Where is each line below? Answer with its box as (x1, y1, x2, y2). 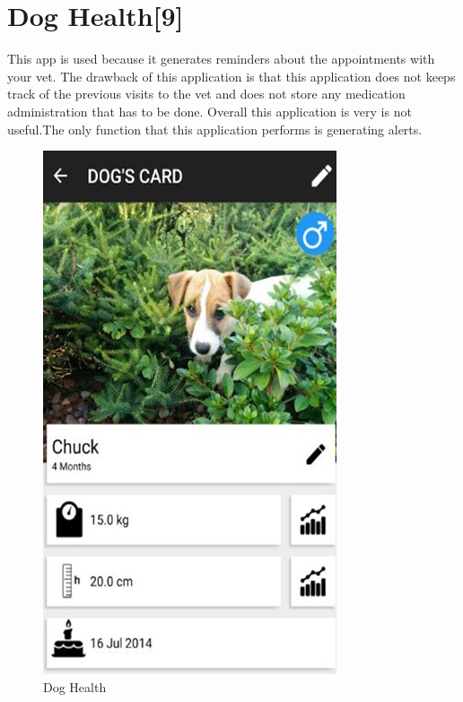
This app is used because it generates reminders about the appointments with (7, 49, 435, 68)
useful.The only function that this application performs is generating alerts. (7, 119, 423, 138)
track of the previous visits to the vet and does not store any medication (7, 84, 406, 103)
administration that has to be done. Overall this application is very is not (7, 101, 412, 120)
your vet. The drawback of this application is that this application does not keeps (7, 66, 456, 85)
